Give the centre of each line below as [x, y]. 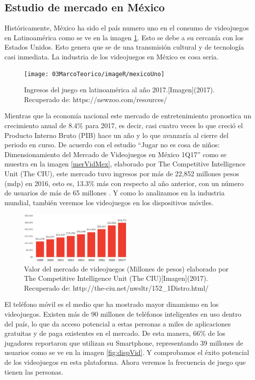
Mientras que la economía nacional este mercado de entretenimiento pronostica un [128, 116]
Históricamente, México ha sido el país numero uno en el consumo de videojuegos [127, 28]
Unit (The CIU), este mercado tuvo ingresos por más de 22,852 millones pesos [122, 173]
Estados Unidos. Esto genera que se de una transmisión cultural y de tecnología [124, 47]
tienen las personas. [34, 371]
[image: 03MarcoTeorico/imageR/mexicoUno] [94, 74]
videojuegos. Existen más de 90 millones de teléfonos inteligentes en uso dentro [123, 314]
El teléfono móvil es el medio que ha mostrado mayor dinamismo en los [112, 304]
